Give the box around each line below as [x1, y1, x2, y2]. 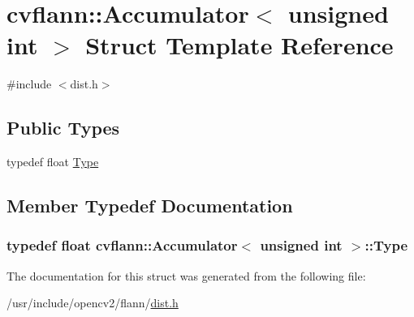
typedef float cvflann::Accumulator [6, 235, 238, 255]
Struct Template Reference [85, 28, 394, 62]
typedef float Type [6, 153, 99, 170]
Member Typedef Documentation [6, 193, 293, 218]
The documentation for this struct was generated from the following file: [6, 267, 366, 284]
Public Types [6, 115, 120, 140]
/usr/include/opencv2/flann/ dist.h [6, 294, 179, 311]
